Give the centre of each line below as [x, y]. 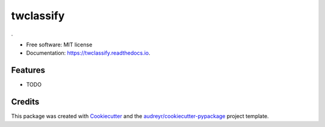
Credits [25, 102]
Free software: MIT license [59, 45]
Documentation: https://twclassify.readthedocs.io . [88, 53]
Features [28, 70]
